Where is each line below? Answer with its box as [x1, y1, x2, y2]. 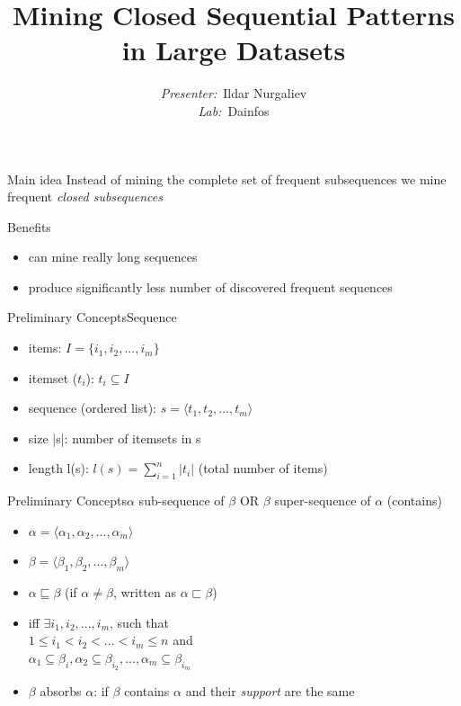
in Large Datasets [121, 31, 346, 68]
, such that [110, 612, 169, 631]
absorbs [40, 682, 82, 701]
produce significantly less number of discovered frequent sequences [28, 277, 393, 296]
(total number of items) [198, 459, 328, 478]
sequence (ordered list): [28, 398, 156, 417]
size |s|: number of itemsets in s [28, 428, 201, 447]
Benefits [7, 217, 51, 236]
